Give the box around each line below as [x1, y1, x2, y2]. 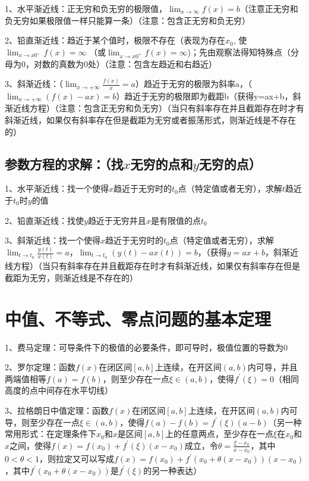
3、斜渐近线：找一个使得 [5, 234, 100, 246]
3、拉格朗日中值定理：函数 [5, 404, 109, 417]
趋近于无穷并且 [87, 214, 146, 226]
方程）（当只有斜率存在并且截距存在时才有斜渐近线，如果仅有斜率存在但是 [12, 260, 300, 272]
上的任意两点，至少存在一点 [165, 427, 274, 440]
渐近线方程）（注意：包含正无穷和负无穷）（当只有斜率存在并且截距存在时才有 [5, 102, 304, 114]
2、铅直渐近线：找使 [5, 214, 84, 226]
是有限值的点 [150, 214, 201, 226]
